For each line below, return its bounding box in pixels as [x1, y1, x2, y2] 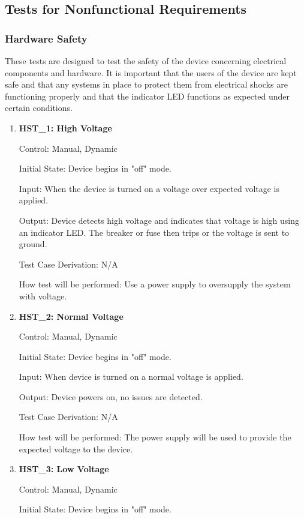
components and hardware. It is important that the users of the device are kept [5, 66, 297, 79]
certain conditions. [5, 101, 73, 114]
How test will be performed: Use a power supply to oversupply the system [19, 278, 291, 290]
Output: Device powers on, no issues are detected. [19, 390, 203, 403]
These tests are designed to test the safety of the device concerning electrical [5, 55, 287, 67]
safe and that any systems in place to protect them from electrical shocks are [5, 78, 288, 91]
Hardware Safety [5, 31, 88, 46]
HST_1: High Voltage [19, 121, 112, 134]
